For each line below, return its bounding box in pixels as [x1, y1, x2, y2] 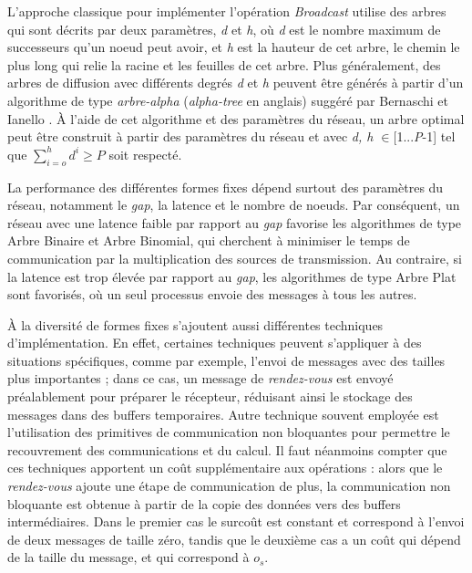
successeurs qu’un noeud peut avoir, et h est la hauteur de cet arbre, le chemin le [7, 37, 460, 57]
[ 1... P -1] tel [393, 127, 456, 146]
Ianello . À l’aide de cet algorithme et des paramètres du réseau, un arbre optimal [7, 109, 465, 128]
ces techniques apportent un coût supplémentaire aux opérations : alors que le [7, 458, 443, 477]
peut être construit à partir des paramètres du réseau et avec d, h [7, 127, 374, 146]
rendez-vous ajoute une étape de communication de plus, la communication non [7, 476, 451, 495]
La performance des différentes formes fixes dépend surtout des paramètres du [7, 177, 444, 196]
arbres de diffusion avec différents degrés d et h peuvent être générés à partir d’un [7, 73, 464, 92]
